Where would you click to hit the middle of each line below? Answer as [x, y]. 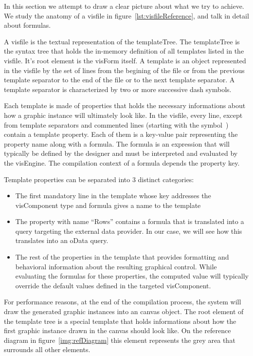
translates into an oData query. [62, 240]
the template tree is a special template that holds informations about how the [120, 321]
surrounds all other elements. [47, 349]
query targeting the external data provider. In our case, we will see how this [129, 231]
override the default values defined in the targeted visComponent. [113, 285]
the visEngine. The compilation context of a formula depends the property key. [122, 162]
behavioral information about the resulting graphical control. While [116, 266]
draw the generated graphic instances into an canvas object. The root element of [124, 311]
